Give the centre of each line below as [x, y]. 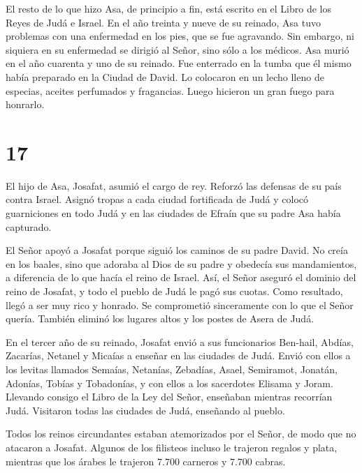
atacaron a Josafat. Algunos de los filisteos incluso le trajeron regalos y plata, [172, 447]
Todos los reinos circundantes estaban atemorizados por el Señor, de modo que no [181, 434]
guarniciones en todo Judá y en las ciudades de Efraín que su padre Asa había [173, 213]
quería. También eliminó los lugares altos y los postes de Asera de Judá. [160, 318]
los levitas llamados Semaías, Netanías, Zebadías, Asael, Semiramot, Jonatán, [172, 369]
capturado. [29, 226]
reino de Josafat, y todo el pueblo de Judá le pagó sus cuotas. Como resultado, [174, 291]
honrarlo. [25, 104]
